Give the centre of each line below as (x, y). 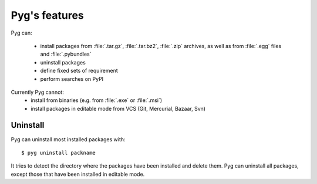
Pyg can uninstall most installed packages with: (68, 139)
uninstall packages (63, 62)
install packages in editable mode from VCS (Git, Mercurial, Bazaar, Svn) (118, 108)
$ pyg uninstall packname (59, 153)
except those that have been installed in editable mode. (78, 174)
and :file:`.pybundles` (66, 54)
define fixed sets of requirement (79, 71)
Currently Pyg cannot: (37, 92)
